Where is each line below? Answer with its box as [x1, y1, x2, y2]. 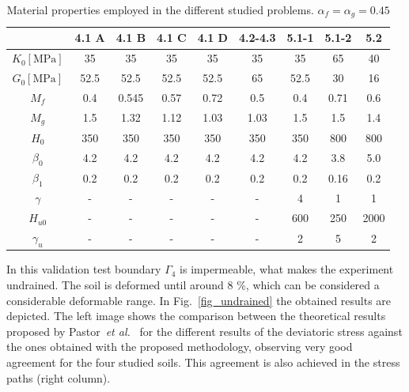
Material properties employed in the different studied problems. [6, 2, 314, 17]
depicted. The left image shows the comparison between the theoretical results [6, 307, 386, 324]
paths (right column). [6, 369, 111, 386]
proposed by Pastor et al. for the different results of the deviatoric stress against [6, 322, 403, 339]
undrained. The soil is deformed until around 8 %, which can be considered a [6, 277, 380, 293]
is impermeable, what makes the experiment [180, 261, 394, 277]
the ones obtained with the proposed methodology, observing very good [6, 338, 353, 355]
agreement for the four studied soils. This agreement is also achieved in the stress [6, 354, 400, 371]
